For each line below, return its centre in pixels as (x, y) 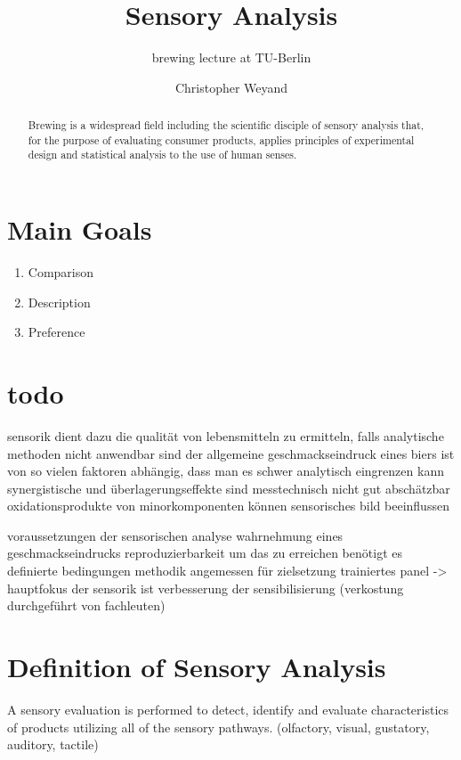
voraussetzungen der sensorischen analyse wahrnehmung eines (175, 535)
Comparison (61, 272)
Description (59, 302)
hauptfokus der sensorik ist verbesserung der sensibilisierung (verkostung (206, 588)
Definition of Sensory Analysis (197, 667)
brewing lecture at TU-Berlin (231, 57)
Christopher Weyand (231, 87)
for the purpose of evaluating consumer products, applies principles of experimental (221, 139)
